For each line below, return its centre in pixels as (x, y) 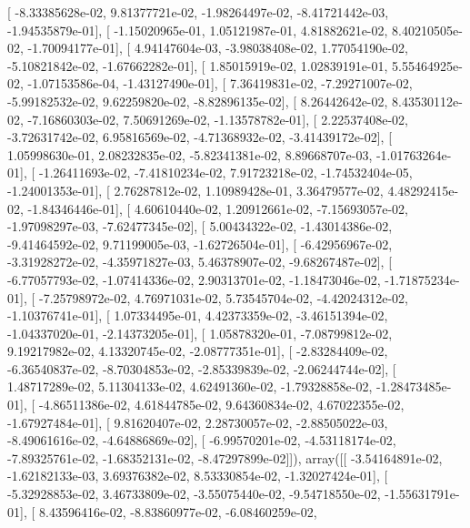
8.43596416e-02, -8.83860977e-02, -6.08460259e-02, (178, 511)
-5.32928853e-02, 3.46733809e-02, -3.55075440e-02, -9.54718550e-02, (194, 494)
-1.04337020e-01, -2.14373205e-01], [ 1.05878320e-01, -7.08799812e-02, (200, 333)
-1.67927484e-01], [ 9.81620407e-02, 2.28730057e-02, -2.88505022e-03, (198, 422)
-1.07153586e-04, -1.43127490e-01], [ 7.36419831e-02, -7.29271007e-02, (220, 83)
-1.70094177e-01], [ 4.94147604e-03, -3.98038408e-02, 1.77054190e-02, (218, 48)
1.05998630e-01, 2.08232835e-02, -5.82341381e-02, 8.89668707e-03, (190, 154)
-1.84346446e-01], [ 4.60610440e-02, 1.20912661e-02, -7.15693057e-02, (218, 208)
